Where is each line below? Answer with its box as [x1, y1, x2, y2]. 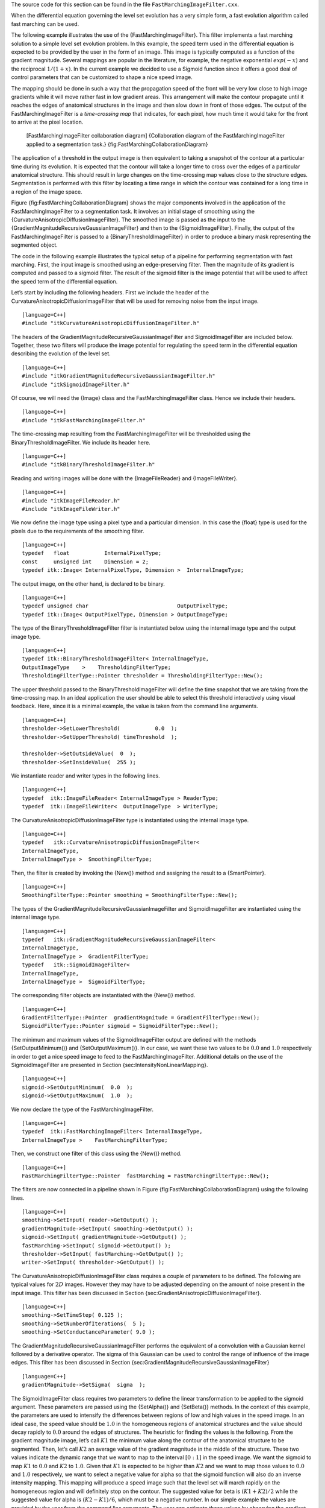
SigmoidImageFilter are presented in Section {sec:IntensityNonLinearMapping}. [11, 1062, 208, 1069]
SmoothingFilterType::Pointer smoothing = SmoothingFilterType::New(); [22, 892, 238, 899]
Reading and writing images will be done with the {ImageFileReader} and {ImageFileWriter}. [11, 474, 238, 482]
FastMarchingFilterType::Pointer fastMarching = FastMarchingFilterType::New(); [22, 1172, 270, 1179]
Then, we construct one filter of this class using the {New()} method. [11, 1150, 182, 1158]
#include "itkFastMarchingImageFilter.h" [22, 417, 146, 423]
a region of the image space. [11, 188, 82, 195]
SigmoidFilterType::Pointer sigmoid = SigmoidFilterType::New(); [22, 1022, 219, 1030]
